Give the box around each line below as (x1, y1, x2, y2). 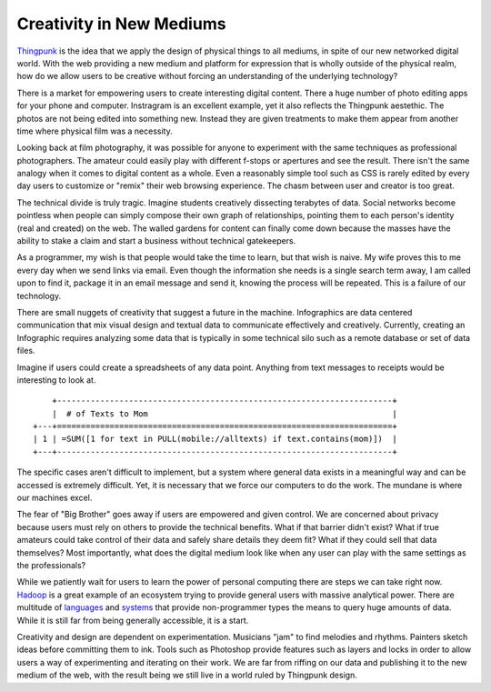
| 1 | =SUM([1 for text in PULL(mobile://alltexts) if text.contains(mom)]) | (33, 434, 397, 445)
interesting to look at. (16, 374, 96, 386)
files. (16, 346, 35, 356)
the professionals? (16, 560, 86, 570)
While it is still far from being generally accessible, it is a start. (16, 615, 249, 626)
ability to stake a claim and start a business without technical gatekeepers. (16, 236, 296, 246)
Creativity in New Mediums (16, 14, 226, 34)
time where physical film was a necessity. (16, 125, 173, 136)
